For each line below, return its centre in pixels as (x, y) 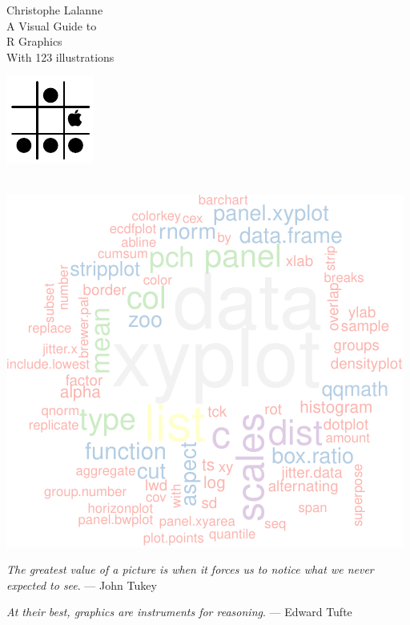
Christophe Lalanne (55, 10)
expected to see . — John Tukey (82, 585)
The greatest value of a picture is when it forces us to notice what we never (190, 569)
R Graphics (34, 41)
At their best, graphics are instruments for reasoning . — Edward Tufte (179, 612)
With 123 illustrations (60, 56)
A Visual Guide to (52, 25)
